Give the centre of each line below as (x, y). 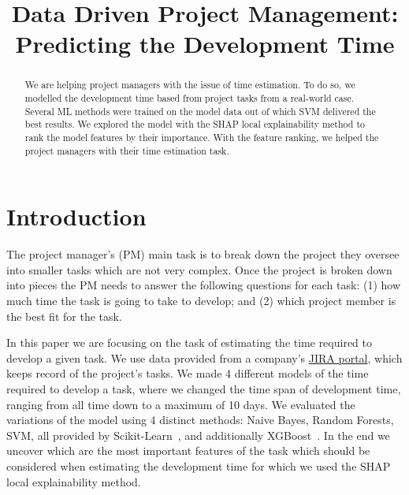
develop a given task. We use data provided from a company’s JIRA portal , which (204, 357)
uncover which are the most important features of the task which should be (188, 450)
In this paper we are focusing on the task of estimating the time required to (190, 342)
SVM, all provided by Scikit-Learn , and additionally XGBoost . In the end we (198, 435)
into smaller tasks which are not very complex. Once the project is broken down (199, 269)
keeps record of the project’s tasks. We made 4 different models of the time (188, 373)
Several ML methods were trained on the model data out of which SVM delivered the (200, 111)
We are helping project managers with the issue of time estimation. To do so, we (190, 85)
